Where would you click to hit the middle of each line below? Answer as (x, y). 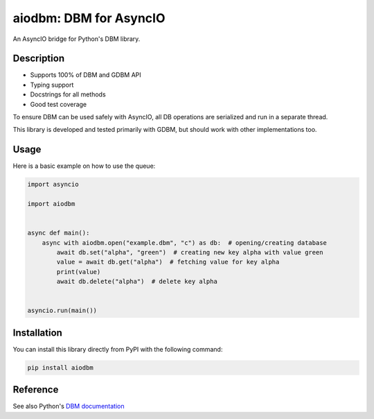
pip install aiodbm (60, 367)
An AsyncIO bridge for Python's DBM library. (77, 39)
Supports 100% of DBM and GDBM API (86, 75)
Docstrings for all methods (68, 94)
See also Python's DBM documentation (69, 407)
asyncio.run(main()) (62, 311)
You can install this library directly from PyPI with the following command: (118, 349)
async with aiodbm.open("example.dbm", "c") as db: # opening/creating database (184, 242)
